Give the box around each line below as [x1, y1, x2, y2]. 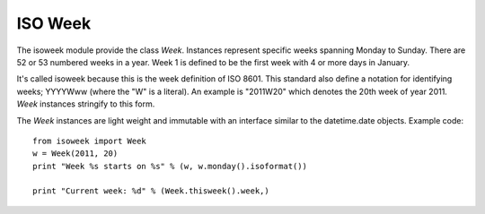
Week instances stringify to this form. [16, 98, 155, 109]
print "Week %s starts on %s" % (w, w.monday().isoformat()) [32, 161, 307, 171]
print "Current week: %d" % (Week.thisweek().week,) [32, 186, 269, 196]
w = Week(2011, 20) [32, 149, 119, 158]
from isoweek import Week [32, 135, 147, 146]
